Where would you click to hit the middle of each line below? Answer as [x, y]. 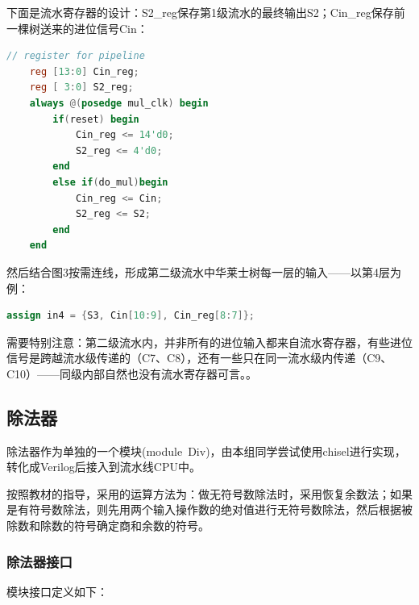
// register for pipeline [76, 56]
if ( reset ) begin [96, 119]
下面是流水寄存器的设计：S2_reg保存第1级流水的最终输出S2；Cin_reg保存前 [206, 12]
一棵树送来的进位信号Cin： [77, 28]
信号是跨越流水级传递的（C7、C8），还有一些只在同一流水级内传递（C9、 [199, 358]
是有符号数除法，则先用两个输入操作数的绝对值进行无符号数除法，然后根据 [204, 509]
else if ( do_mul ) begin [110, 182]
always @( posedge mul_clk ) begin [119, 103]
